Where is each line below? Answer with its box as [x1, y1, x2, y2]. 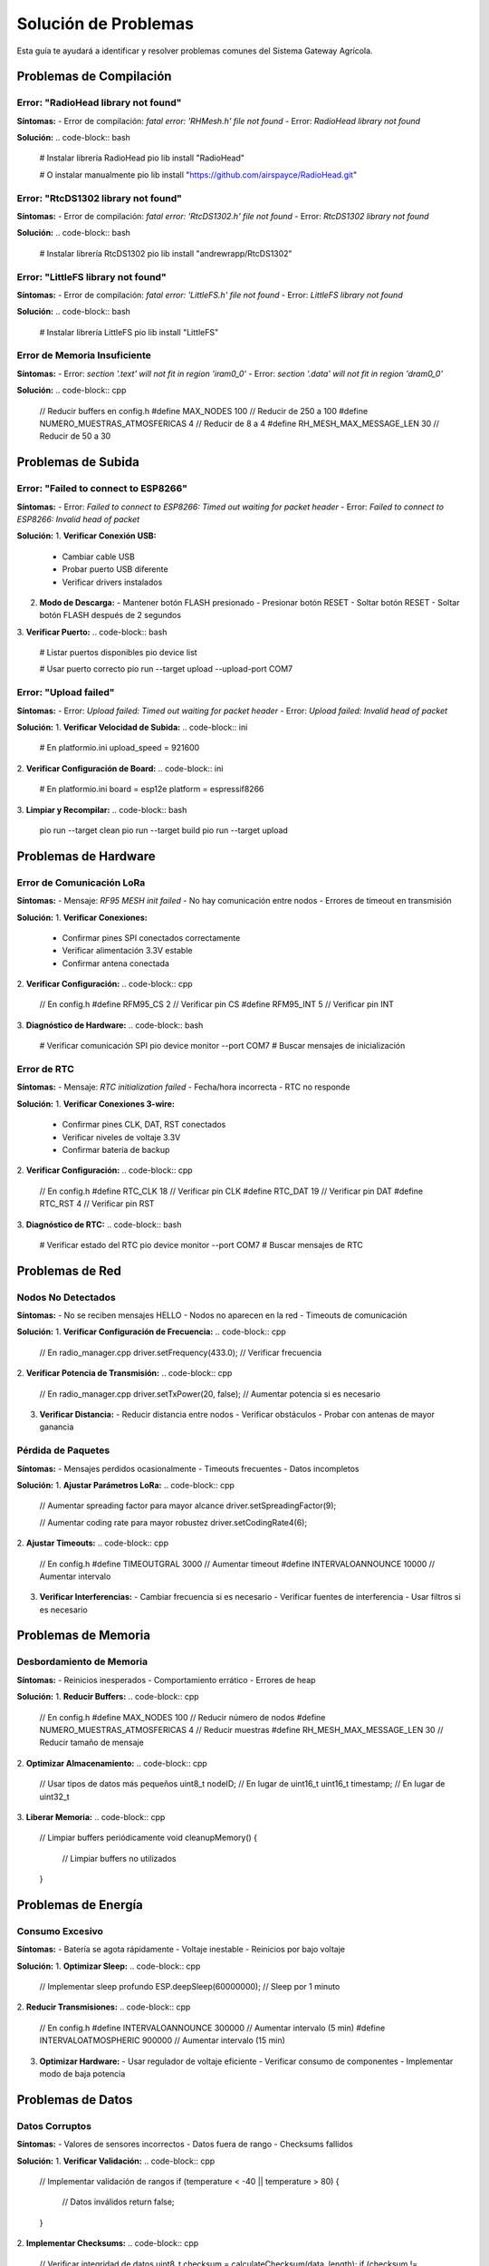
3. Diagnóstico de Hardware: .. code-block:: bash [16, 1020, 204, 1031]
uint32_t [39, 1791, 70, 1802]
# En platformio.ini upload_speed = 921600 [39, 742, 200, 753]
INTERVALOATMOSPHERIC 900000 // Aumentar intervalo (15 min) [39, 2035, 285, 2046]
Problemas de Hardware [16, 848, 156, 864]
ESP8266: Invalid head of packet [16, 513, 140, 525]
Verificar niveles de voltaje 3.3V [62, 1131, 181, 1142]
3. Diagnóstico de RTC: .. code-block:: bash [16, 1219, 182, 1230]
